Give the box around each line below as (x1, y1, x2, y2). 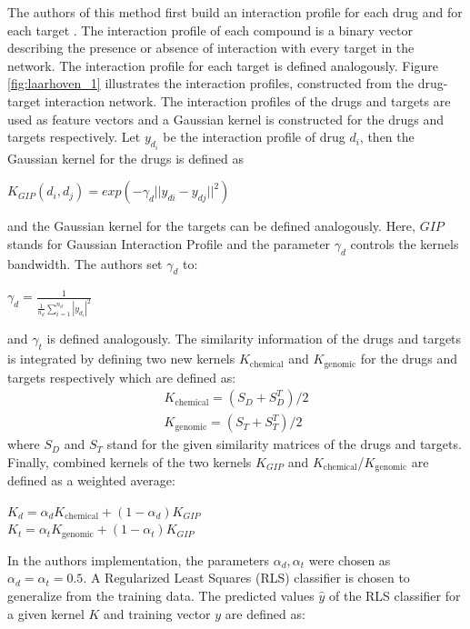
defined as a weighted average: (7, 471, 175, 490)
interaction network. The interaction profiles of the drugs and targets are (45, 91, 451, 110)
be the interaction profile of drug (163, 127, 345, 146)
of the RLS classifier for (328, 586, 461, 605)
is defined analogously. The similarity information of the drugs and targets (46, 329, 462, 348)
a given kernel (7, 604, 85, 623)
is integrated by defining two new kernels (7, 349, 235, 368)
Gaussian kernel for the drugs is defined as (7, 148, 244, 167)
